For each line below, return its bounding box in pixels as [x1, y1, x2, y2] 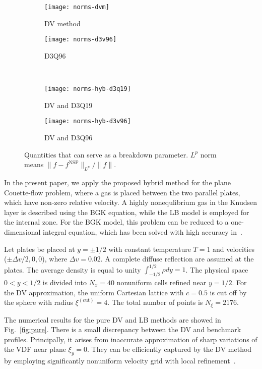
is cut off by [210, 287, 247, 297]
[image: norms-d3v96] [44, 36, 117, 43]
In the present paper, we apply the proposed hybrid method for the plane [4, 177, 231, 187]
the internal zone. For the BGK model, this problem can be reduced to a [4, 217, 229, 227]
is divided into [42, 277, 87, 288]
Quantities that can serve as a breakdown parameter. [24, 149, 188, 160]
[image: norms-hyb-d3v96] [44, 118, 131, 125]
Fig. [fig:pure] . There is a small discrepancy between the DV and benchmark [4, 324, 241, 335]
